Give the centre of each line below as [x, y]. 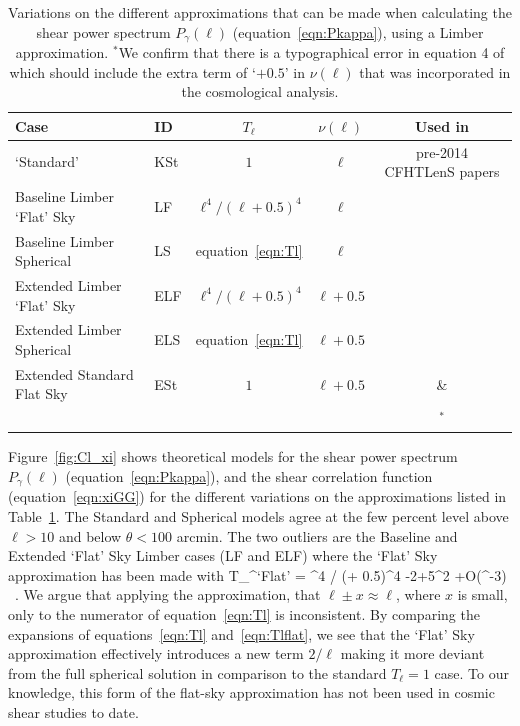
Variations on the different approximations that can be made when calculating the [260, 12]
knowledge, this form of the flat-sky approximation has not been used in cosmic [251, 692]
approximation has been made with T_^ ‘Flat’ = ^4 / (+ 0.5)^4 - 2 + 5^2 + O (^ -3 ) [257, 574]
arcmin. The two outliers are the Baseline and [317, 535]
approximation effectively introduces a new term [156, 653]
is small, [482, 594]
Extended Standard [74, 373]
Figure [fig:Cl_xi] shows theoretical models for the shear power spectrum [233, 456]
